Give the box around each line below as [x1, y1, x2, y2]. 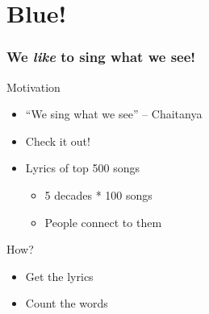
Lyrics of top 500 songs [25, 159, 140, 176]
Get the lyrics [25, 267, 94, 284]
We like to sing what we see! [6, 47, 196, 67]
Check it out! [25, 132, 90, 149]
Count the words [25, 295, 108, 312]
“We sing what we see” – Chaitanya [25, 105, 203, 122]
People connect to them [44, 213, 162, 230]
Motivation [6, 78, 61, 95]
